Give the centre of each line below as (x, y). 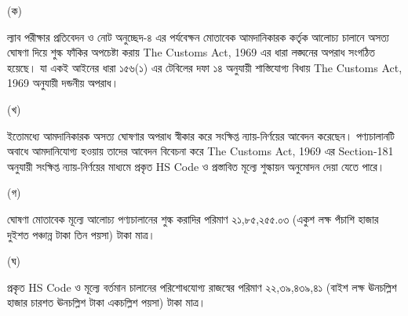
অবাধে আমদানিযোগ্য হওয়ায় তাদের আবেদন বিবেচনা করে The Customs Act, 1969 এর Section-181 (200, 151)
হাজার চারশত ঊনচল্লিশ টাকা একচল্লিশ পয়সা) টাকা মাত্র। (107, 302)
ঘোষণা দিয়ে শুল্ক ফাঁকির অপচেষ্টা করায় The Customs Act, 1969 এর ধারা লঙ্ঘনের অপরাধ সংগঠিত (191, 52)
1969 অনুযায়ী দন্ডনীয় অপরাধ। (63, 83)
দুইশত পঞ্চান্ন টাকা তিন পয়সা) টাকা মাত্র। (82, 234)
